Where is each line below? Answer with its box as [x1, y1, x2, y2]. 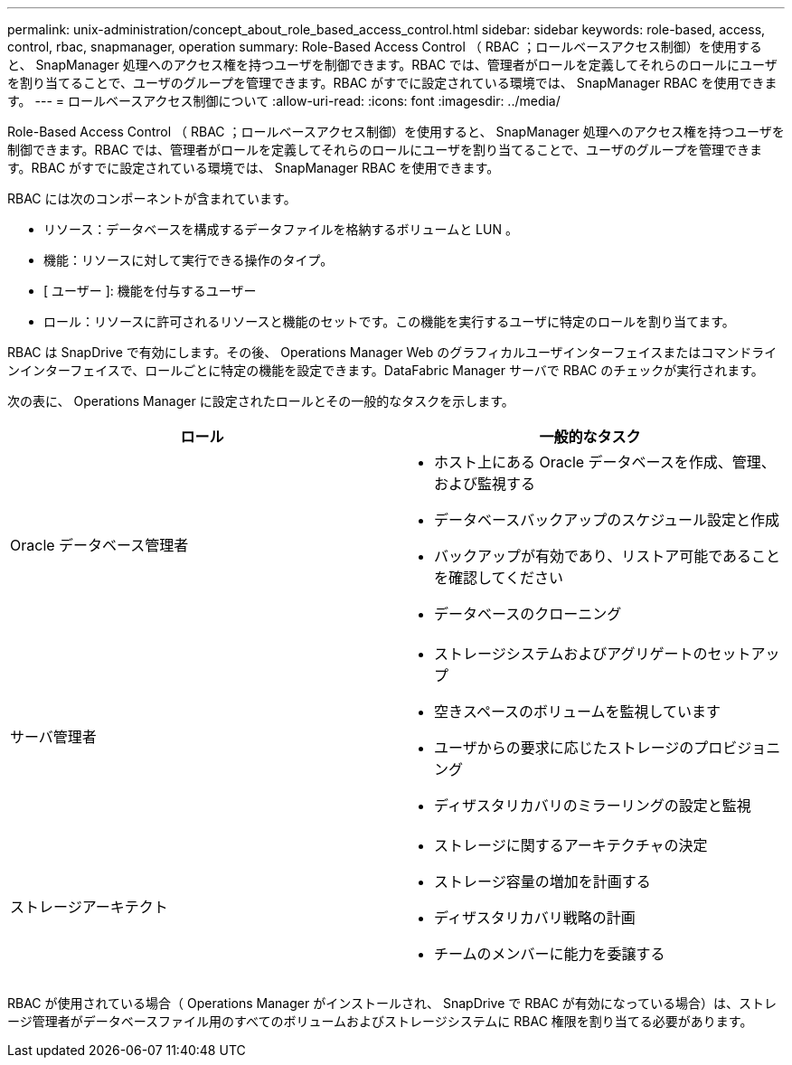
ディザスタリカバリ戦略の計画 [434, 909, 636, 927]
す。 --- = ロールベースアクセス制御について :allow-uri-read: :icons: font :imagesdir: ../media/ [7, 93, 561, 108]
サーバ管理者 [10, 728, 97, 746]
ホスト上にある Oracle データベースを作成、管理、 [434, 453, 776, 471]
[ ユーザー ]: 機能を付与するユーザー [43, 283, 257, 298]
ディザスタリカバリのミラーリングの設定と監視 [434, 796, 751, 815]
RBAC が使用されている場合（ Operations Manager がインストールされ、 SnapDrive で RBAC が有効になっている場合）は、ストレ [7, 995, 777, 1011]
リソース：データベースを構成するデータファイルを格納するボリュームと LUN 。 [43, 221, 518, 237]
